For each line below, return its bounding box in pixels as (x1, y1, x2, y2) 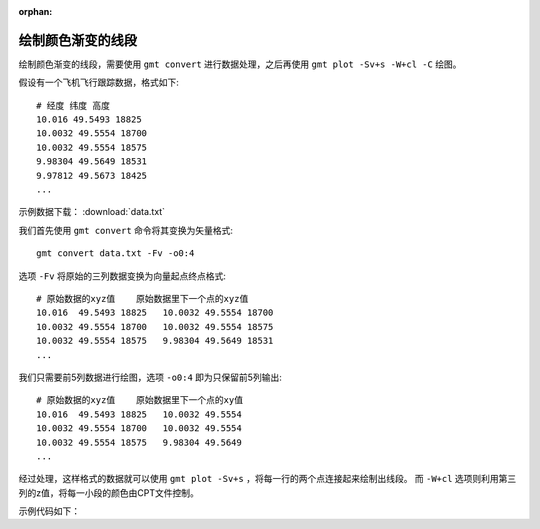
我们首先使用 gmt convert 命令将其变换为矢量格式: (18, 224, 234, 236)
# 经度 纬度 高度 (36, 100, 110, 111)
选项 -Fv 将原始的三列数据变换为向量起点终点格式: (18, 270, 227, 282)
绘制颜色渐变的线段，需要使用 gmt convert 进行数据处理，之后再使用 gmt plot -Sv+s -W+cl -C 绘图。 (18, 58, 462, 70)
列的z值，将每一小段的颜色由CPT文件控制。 (18, 486, 199, 499)
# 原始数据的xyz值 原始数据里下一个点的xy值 (36, 395, 244, 406)
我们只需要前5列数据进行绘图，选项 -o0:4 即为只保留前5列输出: (18, 371, 282, 383)
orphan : (18, 6, 53, 17)
